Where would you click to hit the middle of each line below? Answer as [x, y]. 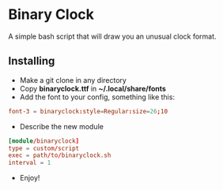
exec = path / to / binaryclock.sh [60, 155]
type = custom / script [44, 148]
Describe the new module [62, 126]
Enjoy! [30, 178]
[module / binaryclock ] [44, 141]
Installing [32, 61]
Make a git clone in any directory [73, 80]
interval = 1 [30, 163]
